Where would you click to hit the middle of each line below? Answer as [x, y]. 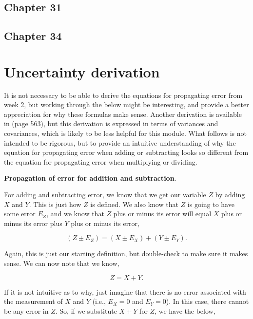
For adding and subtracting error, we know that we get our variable [105, 195]
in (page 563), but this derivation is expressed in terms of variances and [111, 123]
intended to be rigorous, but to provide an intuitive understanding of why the [120, 142]
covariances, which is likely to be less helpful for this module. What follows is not [125, 133]
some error [20, 214]
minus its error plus [33, 223]
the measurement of [33, 301]
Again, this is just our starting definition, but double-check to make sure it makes [126, 253]
